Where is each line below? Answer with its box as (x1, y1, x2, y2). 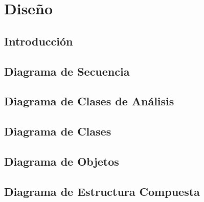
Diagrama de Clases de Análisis (4, 93, 174, 109)
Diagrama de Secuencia (4, 63, 130, 79)
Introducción (4, 33, 73, 49)
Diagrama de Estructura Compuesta (4, 183, 200, 199)
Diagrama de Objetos (4, 153, 119, 169)
